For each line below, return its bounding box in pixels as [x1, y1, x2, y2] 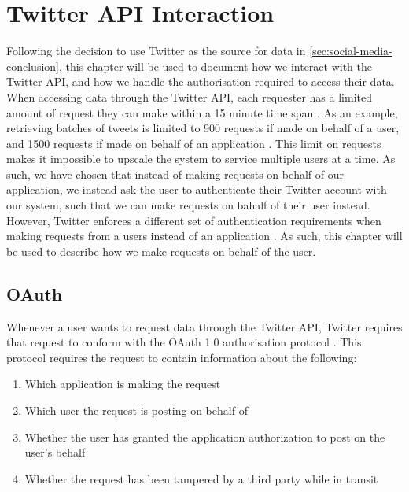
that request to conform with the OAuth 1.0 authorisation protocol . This [6, 334, 362, 350]
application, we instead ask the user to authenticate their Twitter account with [6, 181, 387, 198]
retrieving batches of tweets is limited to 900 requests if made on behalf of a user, [6, 120, 400, 136]
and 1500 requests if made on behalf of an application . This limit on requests [6, 135, 381, 151]
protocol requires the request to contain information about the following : [6, 349, 357, 365]
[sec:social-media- [309, 43, 392, 59]
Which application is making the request [24, 375, 221, 392]
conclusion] [6, 57, 59, 74]
